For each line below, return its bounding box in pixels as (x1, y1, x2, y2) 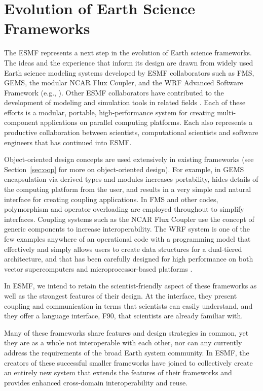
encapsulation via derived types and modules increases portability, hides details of (4, 174, 258, 184)
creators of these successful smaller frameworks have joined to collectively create (4, 357, 253, 368)
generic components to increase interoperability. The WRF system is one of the (4, 223, 250, 234)
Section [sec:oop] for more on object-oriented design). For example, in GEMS (4, 164, 244, 174)
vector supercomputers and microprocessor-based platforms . (4, 263, 193, 274)
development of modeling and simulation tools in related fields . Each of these (4, 97, 246, 108)
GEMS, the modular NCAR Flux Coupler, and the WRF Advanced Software (4, 77, 243, 88)
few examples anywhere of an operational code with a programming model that (4, 234, 251, 244)
